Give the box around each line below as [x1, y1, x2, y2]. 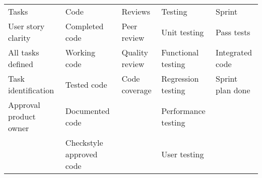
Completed [65, 20, 104, 32]
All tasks [8, 46, 39, 58]
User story [8, 20, 45, 32]
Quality [121, 46, 148, 58]
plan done [216, 84, 250, 96]
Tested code [65, 78, 107, 90]
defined [8, 58, 33, 70]
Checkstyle [65, 137, 103, 148]
